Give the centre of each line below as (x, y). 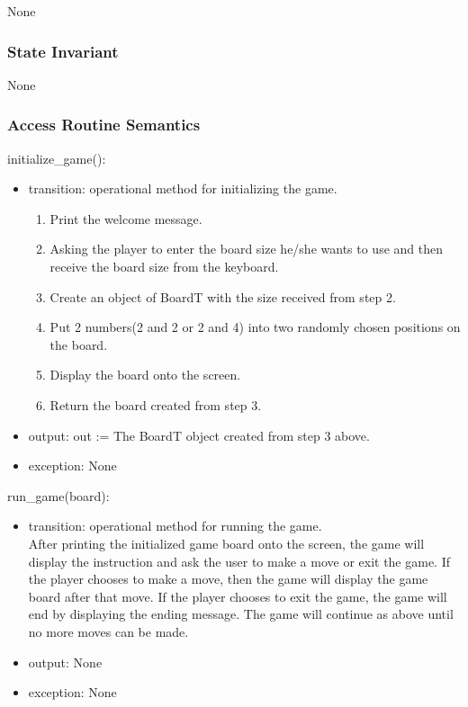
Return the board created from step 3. (156, 404)
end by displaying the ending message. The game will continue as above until (241, 614)
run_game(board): (58, 495)
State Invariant (63, 51)
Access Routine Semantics (104, 125)
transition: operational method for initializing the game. (183, 188)
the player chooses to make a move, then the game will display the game (228, 579)
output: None (65, 662)
